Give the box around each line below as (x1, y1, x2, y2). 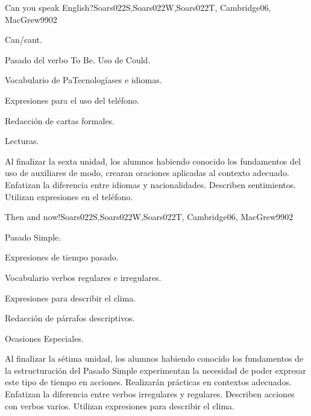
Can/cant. (5, 33, 42, 46)
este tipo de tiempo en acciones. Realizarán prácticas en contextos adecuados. (5, 376, 292, 388)
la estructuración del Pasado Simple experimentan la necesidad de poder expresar (5, 364, 306, 376)
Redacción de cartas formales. (5, 114, 115, 127)
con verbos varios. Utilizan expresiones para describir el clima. (5, 399, 234, 412)
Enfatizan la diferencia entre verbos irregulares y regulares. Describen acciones (5, 388, 295, 400)
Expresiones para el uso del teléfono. (5, 93, 139, 106)
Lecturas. (5, 134, 39, 147)
